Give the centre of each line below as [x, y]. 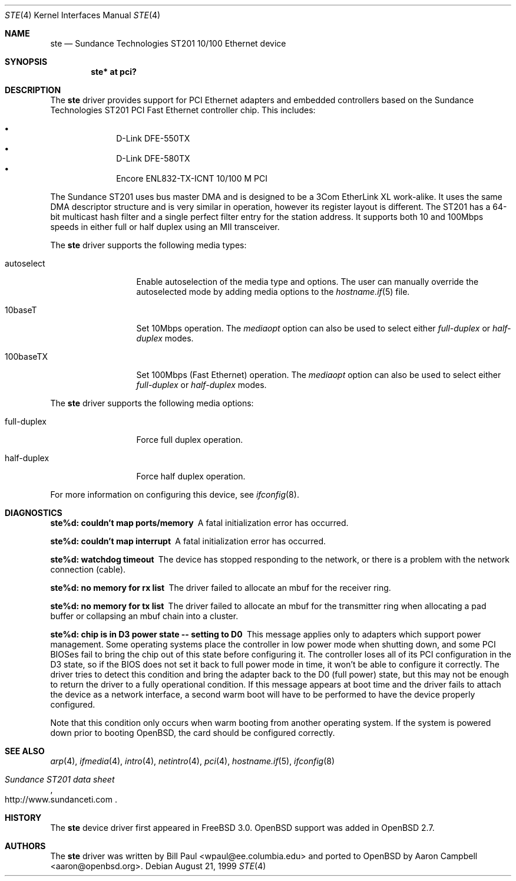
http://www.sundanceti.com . [61, 799]
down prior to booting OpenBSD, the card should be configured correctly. [193, 733]
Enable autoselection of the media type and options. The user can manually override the [307, 282]
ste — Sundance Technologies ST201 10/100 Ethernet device [168, 43]
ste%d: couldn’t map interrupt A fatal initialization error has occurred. [188, 541]
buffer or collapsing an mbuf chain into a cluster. [144, 616]
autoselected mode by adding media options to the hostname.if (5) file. [273, 292]
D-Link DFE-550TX [153, 138]
